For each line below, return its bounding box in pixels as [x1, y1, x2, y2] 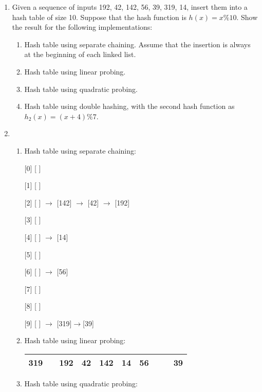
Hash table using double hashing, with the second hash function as [24, 101, 235, 111]
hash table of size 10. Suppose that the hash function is [12, 11, 186, 22]
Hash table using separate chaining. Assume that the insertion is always [24, 39, 251, 49]
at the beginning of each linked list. [24, 49, 136, 60]
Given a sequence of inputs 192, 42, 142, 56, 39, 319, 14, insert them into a [12, 2, 248, 12]
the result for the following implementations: [12, 22, 153, 32]
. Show [236, 11, 258, 22]
